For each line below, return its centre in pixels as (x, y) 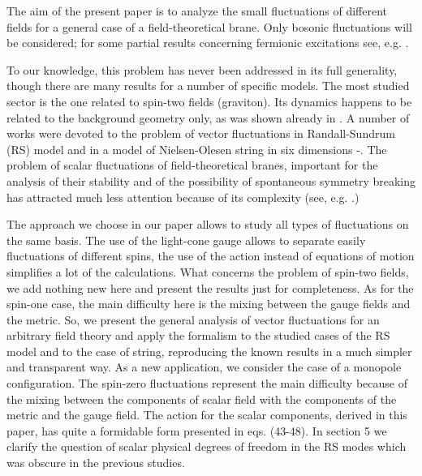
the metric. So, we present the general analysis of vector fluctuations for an (193, 319)
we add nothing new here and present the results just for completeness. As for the (210, 287)
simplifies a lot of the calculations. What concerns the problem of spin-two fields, (208, 271)
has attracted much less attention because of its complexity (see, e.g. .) (183, 197)
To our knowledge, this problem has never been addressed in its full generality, (202, 69)
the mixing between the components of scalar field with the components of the (202, 399)
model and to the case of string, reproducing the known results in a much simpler (209, 351)
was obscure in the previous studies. (96, 463)
